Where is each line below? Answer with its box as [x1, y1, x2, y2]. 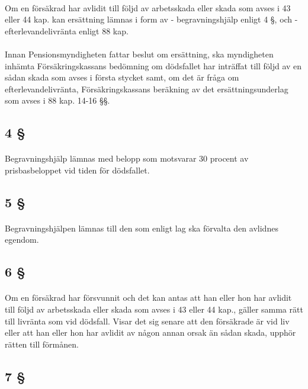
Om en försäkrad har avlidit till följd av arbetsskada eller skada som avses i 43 [5, 1, 291, 14]
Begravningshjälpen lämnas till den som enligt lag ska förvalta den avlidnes [5, 221, 278, 234]
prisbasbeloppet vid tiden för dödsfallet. [5, 163, 150, 176]
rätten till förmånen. [5, 337, 79, 350]
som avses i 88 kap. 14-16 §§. [5, 94, 110, 107]
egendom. [5, 233, 39, 246]
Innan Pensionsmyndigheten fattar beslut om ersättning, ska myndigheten [5, 47, 274, 60]
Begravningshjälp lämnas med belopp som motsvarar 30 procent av [5, 152, 249, 165]
